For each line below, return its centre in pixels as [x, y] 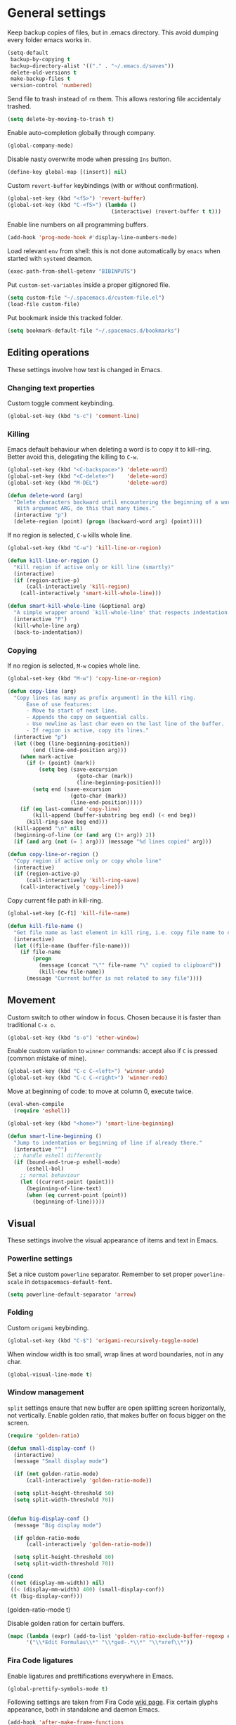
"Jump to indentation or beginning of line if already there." [108, 1142]
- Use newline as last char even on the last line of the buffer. [125, 724]
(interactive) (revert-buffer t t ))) [166, 211]
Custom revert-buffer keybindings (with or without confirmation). [103, 185]
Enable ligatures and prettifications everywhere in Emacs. [91, 1676]
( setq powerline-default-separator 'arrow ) [72, 1294]
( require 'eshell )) [42, 1111]
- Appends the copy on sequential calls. [87, 718]
